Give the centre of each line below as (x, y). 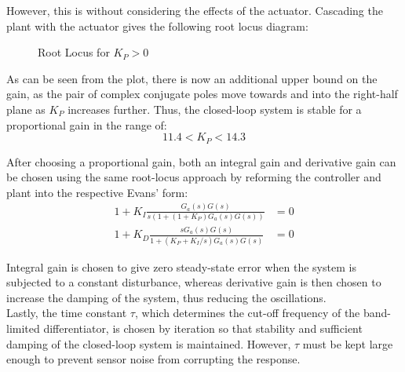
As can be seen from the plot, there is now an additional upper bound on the (192, 78)
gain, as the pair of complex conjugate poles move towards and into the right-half (202, 94)
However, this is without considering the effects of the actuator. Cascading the (195, 10)
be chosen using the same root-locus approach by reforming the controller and (194, 177)
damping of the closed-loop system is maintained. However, (149, 343)
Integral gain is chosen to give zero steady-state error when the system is (181, 266)
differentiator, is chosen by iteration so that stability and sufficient (203, 328)
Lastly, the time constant (67, 313)
